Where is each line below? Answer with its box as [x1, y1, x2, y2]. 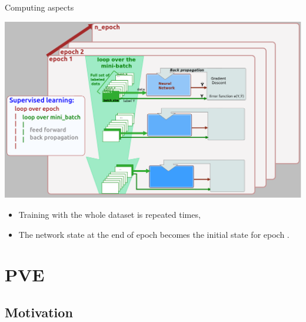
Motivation [5, 303, 73, 321]
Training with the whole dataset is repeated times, [18, 208, 201, 220]
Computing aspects [5, 1, 74, 13]
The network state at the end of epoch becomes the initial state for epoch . [18, 228, 290, 240]
